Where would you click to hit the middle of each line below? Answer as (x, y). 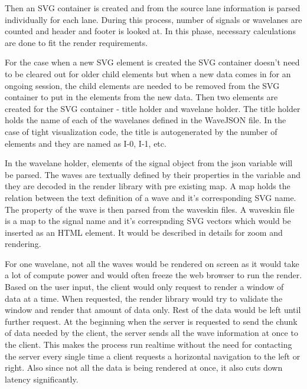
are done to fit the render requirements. (76, 42)
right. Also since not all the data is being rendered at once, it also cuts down (144, 367)
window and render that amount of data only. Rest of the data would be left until (153, 310)
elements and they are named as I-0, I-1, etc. (86, 143)
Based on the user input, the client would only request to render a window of (144, 287)
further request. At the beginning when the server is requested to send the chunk (151, 321)
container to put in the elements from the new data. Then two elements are (141, 97)
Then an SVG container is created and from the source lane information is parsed (153, 8)
